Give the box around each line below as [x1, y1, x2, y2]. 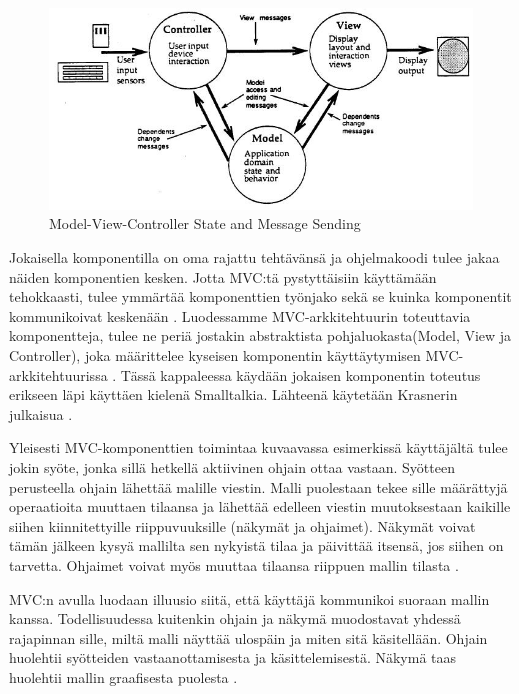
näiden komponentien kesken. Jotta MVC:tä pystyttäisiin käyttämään [9, 266, 437, 287]
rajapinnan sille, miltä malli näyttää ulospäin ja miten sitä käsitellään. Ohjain [9, 627, 488, 648]
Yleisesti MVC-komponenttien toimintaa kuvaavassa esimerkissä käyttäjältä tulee [9, 437, 508, 458]
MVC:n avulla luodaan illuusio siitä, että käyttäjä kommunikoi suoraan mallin [9, 588, 490, 609]
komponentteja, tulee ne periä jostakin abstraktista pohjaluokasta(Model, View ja [9, 325, 512, 346]
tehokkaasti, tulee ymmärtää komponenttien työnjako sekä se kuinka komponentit [9, 286, 512, 307]
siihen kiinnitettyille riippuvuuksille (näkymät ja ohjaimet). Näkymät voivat [9, 515, 476, 536]
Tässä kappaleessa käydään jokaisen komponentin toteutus [120, 364, 481, 385]
